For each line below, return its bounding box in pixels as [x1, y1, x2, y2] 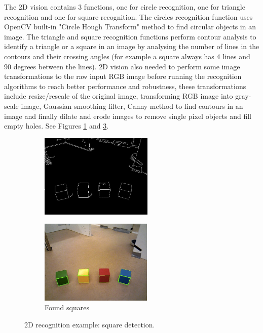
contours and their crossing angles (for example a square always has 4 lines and [4, 51, 250, 61]
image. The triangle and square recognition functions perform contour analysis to [4, 31, 256, 41]
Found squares [45, 302, 89, 313]
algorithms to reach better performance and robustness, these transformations [4, 80, 246, 91]
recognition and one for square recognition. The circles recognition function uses [4, 11, 253, 22]
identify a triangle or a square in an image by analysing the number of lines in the [4, 41, 259, 52]
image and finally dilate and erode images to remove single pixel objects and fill [4, 110, 251, 121]
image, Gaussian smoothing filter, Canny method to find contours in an [21, 100, 243, 111]
